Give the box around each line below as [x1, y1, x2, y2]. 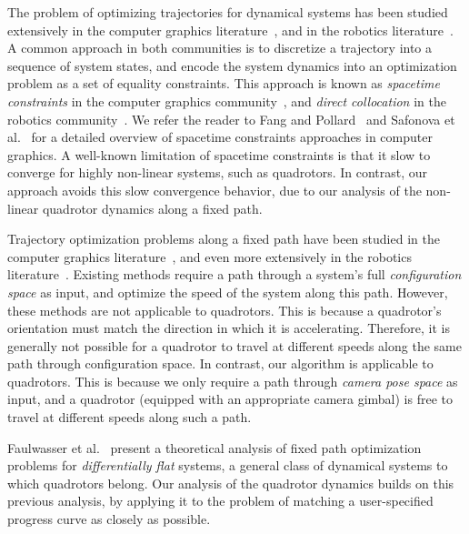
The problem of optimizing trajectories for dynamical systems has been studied [7, 3, 448, 21]
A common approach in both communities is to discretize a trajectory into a [7, 38, 433, 57]
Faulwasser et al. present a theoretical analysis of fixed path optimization [7, 438, 422, 457]
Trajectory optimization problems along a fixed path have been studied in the [7, 229, 440, 248]
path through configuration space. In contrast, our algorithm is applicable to [7, 354, 434, 373]
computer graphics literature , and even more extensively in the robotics [7, 247, 412, 266]
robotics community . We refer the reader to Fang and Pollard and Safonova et [7, 109, 455, 128]
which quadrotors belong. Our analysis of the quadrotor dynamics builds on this [7, 473, 454, 492]
